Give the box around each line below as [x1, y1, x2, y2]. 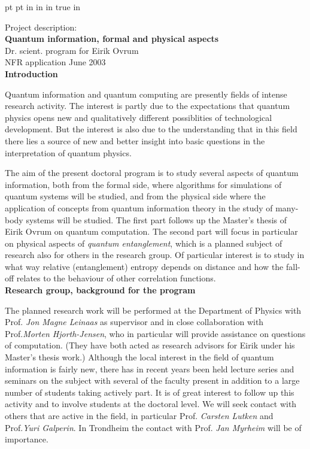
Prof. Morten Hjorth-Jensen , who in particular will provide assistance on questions [5, 327, 306, 339]
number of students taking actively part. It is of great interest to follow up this [5, 386, 294, 398]
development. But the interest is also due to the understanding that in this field [5, 123, 297, 135]
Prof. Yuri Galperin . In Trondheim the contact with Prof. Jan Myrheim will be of [5, 421, 302, 433]
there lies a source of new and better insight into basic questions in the [5, 134, 265, 147]
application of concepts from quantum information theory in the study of [5, 201, 273, 214]
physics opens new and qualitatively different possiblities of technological [5, 111, 272, 123]
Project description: [5, 20, 77, 33]
